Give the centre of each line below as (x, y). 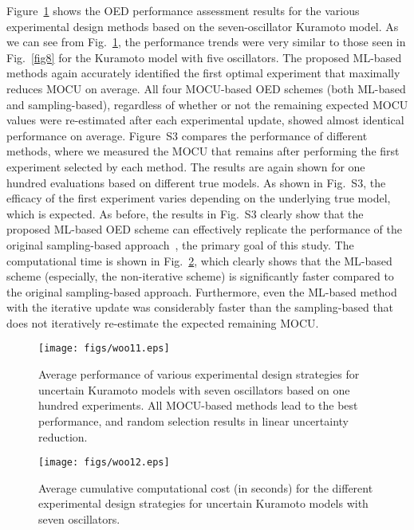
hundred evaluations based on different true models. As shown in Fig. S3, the (196, 182)
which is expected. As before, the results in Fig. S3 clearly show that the (185, 213)
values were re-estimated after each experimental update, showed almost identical (205, 120)
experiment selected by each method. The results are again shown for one (186, 166)
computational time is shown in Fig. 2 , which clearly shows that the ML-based (199, 260)
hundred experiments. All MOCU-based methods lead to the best (198, 405)
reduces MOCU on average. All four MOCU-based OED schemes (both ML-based (206, 88)
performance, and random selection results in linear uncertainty (193, 420)
